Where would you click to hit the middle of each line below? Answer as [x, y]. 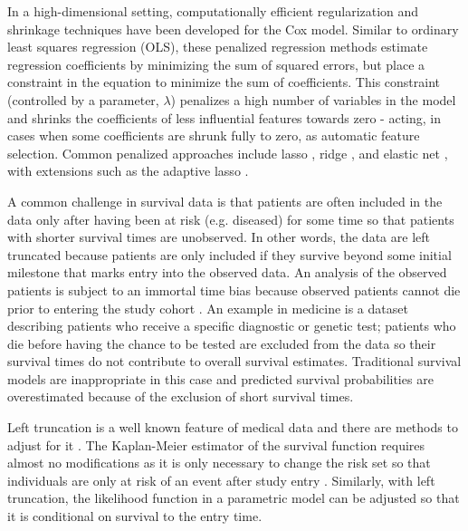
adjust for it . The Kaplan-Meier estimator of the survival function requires [216, 444]
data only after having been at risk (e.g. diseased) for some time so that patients [231, 219]
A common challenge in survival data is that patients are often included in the [225, 201]
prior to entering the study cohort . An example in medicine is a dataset [208, 308]
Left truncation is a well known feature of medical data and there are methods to [233, 427]
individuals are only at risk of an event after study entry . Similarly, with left [221, 480]
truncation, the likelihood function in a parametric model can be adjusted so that [234, 498]
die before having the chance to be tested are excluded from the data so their [222, 343]
